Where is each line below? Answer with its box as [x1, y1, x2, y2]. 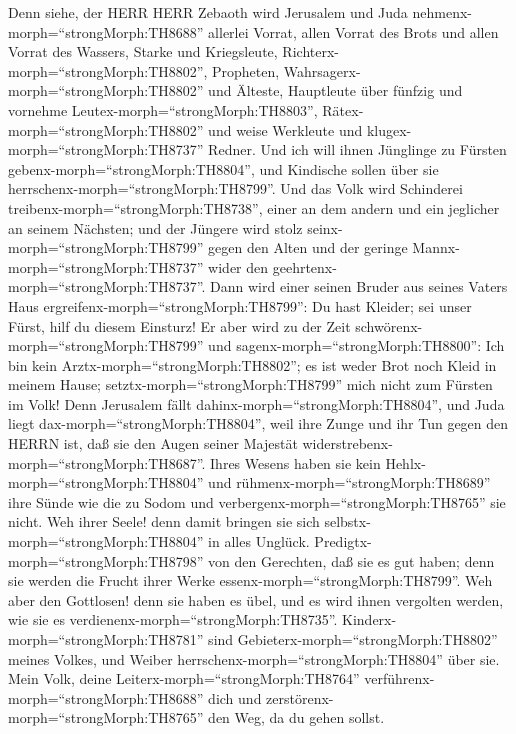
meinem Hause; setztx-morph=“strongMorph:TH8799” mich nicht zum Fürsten [8, 374, 493, 395]
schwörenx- [355, 315, 423, 336]
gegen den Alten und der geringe [208, 237, 408, 258]
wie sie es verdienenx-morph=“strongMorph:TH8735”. [8, 609, 338, 630]
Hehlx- [385, 452, 426, 473]
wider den [208, 256, 269, 277]
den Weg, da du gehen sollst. [208, 707, 385, 728]
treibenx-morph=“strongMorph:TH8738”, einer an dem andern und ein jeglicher [8, 197, 500, 218]
